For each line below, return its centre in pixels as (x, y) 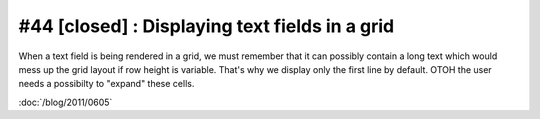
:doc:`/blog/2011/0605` (65, 102)
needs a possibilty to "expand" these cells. (106, 84)
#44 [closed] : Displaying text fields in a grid (206, 26)
